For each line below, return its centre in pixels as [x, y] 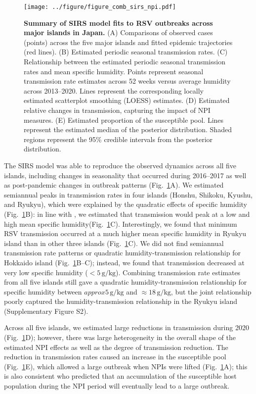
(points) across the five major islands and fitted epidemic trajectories [128, 42]
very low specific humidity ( [46, 272]
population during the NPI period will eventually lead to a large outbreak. [117, 386]
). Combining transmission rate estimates [178, 272]
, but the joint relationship [211, 291]
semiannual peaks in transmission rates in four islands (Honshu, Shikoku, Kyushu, [128, 194]
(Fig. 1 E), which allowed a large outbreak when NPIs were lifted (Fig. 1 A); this [126, 366]
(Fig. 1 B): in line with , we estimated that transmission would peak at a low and [127, 214]
